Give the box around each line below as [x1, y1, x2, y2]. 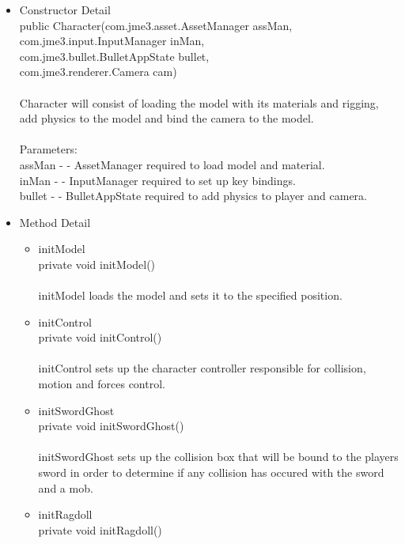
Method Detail [19, 213, 91, 230]
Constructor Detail [19, 2, 111, 17]
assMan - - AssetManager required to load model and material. [19, 156, 325, 172]
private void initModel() [38, 255, 156, 272]
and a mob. [38, 479, 93, 496]
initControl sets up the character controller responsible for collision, [38, 360, 366, 376]
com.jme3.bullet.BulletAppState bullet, [19, 47, 210, 64]
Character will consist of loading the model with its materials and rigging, [19, 94, 379, 111]
